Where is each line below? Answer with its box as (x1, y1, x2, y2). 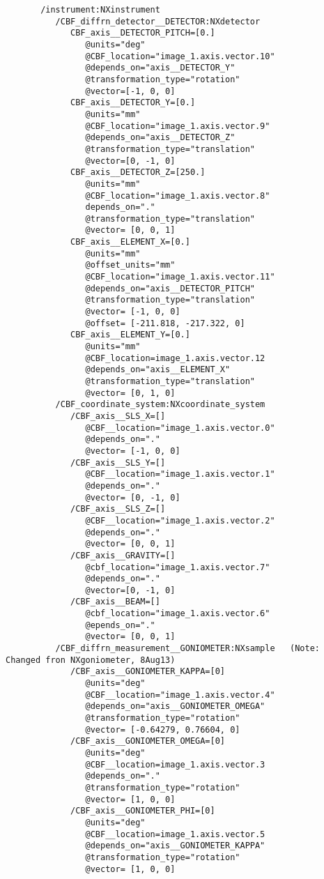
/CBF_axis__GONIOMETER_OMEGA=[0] (70, 736, 225, 747)
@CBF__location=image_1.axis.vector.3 (85, 759, 265, 770)
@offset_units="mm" (85, 260, 176, 270)
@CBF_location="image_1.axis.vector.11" (85, 272, 275, 282)
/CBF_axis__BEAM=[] (70, 597, 160, 607)
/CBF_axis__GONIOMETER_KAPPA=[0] (70, 666, 225, 677)
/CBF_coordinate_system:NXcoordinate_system (55, 399, 265, 410)
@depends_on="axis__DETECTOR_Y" (85, 63, 236, 73)
